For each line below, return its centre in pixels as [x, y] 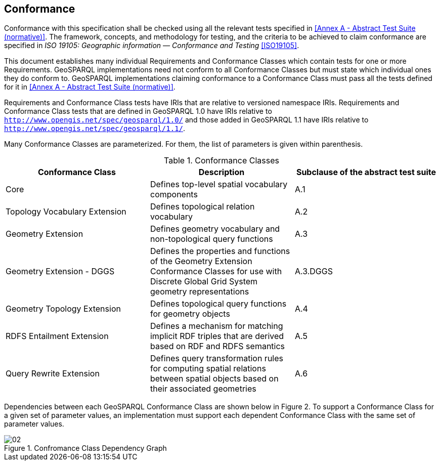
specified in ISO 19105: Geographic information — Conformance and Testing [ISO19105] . [152, 46]
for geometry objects [190, 314]
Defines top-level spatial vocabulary [219, 184]
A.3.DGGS [314, 271]
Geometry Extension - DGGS [60, 271]
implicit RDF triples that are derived [217, 336]
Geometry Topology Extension [63, 309]
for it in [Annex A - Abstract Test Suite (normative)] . [90, 87]
